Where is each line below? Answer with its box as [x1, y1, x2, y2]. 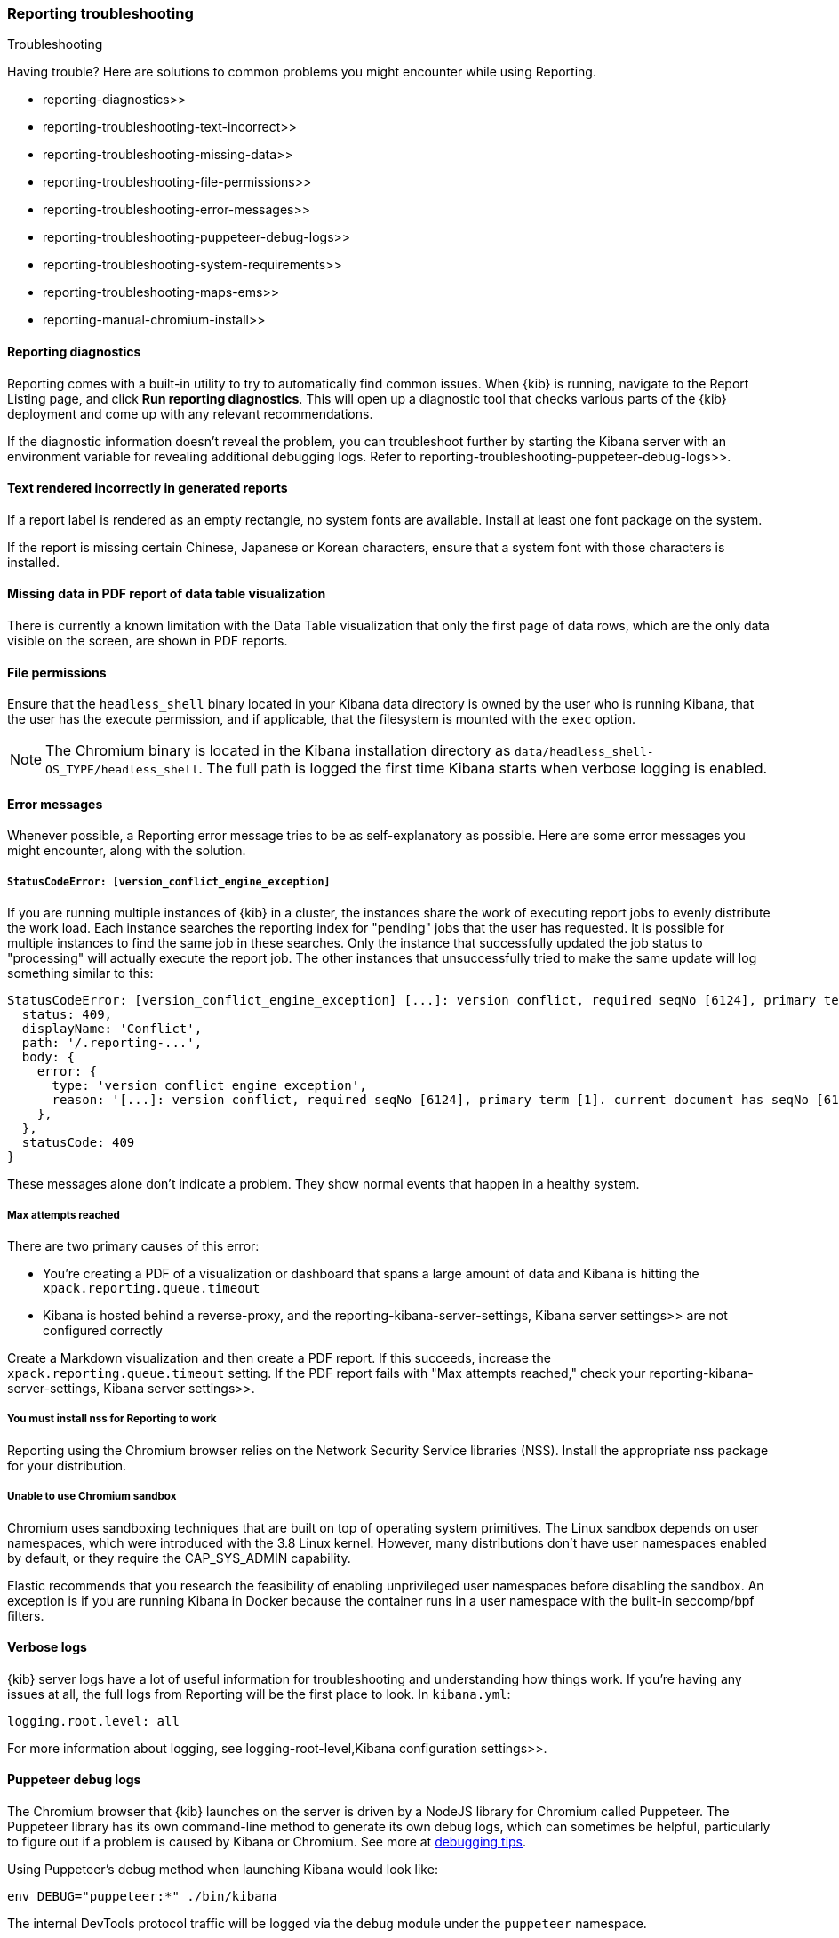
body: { [21, 1050, 75, 1065]
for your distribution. [7, 1457, 127, 1473]
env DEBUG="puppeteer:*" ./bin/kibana [7, 1889, 277, 1904]
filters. [7, 1607, 44, 1623]
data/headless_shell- [515, 745, 654, 759]
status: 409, [21, 1007, 113, 1022]
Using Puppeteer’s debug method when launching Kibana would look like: [7, 1862, 438, 1878]
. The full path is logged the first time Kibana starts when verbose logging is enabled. [198, 759, 768, 778]
